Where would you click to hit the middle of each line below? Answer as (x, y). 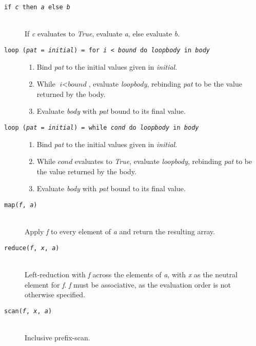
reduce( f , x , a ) (32, 248)
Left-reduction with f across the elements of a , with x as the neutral (131, 274)
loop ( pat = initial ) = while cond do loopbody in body (102, 127)
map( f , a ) (21, 205)
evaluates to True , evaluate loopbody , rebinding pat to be (163, 161)
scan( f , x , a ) (28, 311)
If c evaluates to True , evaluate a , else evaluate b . (102, 34)
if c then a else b (37, 7)
